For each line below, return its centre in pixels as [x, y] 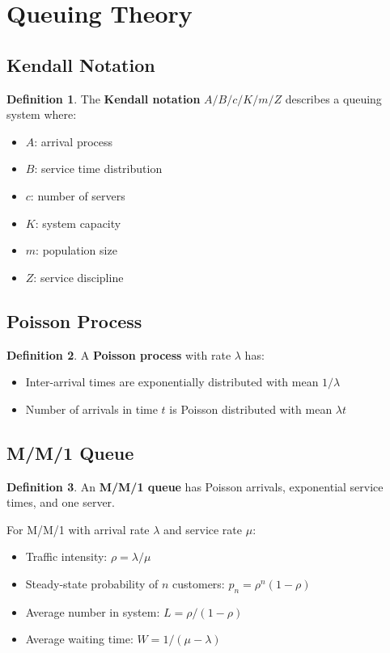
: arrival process [74, 141]
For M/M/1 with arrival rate [78, 529]
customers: [199, 583]
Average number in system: [93, 611]
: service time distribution [98, 169]
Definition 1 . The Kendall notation [104, 98]
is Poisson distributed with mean [251, 409]
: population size [76, 250]
